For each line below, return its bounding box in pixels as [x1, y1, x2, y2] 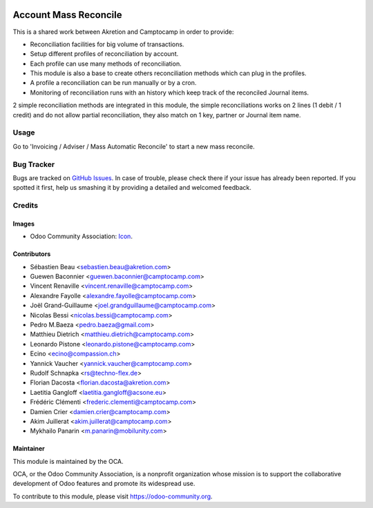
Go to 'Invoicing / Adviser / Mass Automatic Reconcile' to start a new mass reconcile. [12, 142, 255, 150]
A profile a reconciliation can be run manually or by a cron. [30, 79, 197, 87]
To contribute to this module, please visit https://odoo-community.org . [12, 492, 213, 500]
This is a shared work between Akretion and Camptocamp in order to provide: [12, 28, 234, 36]
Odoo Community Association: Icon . [30, 232, 133, 241]
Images [12, 219, 35, 228]
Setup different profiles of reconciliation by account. [30, 50, 179, 58]
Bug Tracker [12, 159, 55, 169]
